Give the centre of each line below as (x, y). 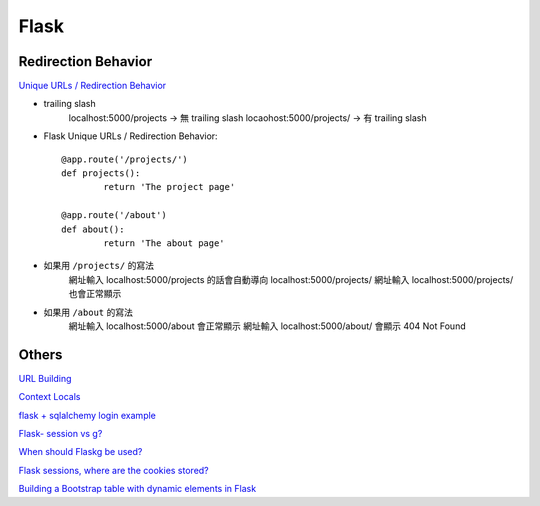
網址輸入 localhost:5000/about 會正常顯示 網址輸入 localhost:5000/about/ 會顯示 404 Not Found (267, 326)
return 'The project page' (169, 187)
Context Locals (49, 397)
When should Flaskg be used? (80, 452)
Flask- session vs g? (60, 433)
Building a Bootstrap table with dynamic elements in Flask (137, 489)
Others (40, 354)
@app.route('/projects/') (125, 159)
